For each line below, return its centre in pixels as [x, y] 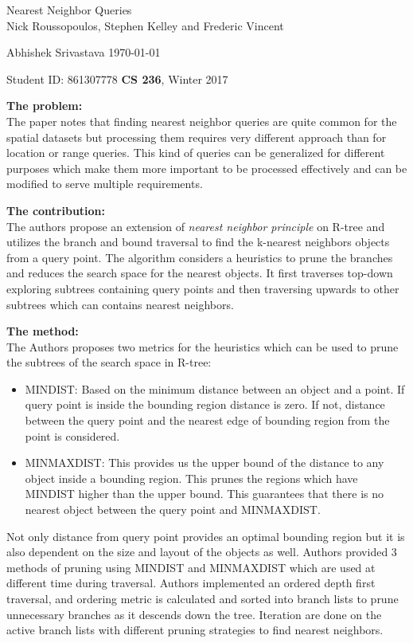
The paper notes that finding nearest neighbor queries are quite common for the [202, 121]
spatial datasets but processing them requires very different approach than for [197, 137]
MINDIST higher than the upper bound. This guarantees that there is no [204, 494]
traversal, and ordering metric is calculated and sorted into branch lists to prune [203, 598]
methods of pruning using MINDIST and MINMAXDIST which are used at [191, 567]
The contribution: [56, 210]
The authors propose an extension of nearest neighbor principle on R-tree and [196, 226]
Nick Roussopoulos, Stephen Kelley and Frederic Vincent [145, 25]
